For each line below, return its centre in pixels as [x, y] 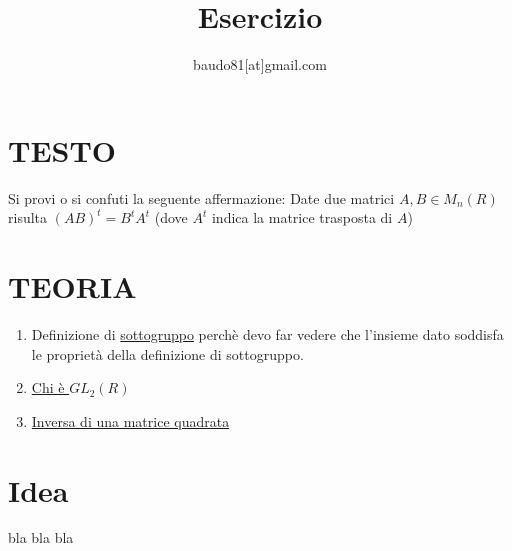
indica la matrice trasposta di [302, 217]
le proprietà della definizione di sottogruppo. [167, 353]
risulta [28, 217]
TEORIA [72, 286]
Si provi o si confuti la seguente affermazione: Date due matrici [201, 197]
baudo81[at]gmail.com [260, 64]
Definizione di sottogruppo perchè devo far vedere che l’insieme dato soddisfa [267, 333]
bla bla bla [41, 537]
